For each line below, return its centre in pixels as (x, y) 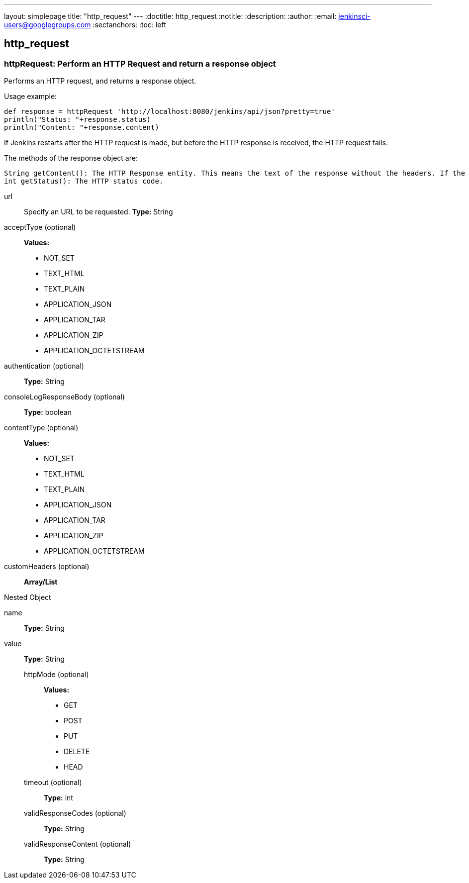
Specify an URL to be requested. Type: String (98, 212)
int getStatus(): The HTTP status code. (84, 181)
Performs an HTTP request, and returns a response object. (100, 81)
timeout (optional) (53, 783)
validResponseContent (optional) (78, 844)
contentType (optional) (41, 428)
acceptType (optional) (40, 227)
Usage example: (31, 97)
